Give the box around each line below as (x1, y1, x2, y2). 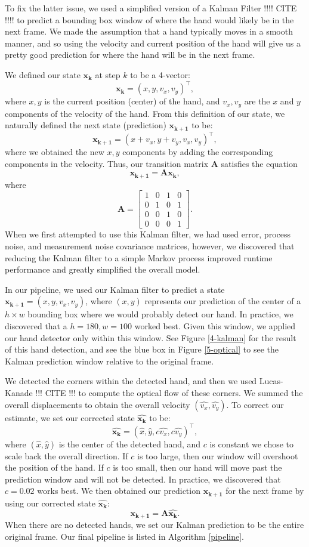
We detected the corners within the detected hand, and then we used (5, 375, 257, 387)
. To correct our (226, 398, 284, 410)
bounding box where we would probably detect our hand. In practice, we (27, 308, 293, 320)
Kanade (5, 386, 33, 398)
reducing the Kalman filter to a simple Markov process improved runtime (5, 251, 273, 264)
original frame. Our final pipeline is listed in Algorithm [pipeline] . (5, 530, 244, 542)
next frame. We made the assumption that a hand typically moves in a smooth (5, 25, 293, 38)
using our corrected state (5, 496, 95, 509)
